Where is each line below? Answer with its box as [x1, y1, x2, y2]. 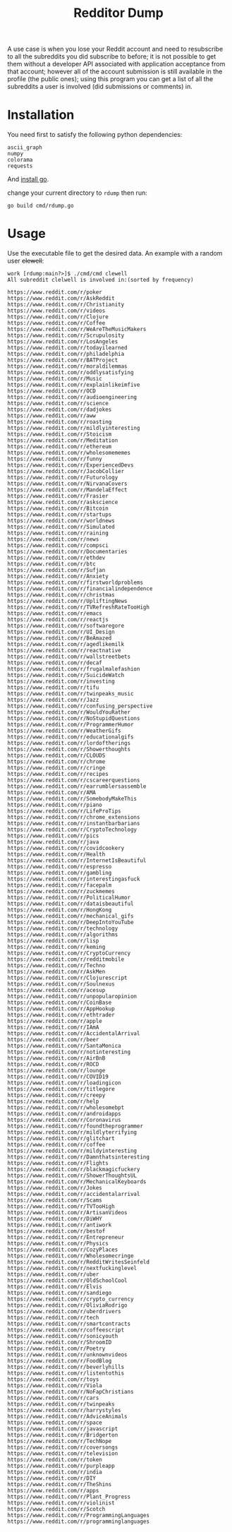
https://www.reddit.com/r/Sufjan [7, 567, 106, 574]
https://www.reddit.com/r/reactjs [7, 616, 109, 623]
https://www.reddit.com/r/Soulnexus [7, 981, 115, 988]
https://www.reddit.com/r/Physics [7, 1240, 109, 1247]
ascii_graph [7, 144, 42, 151]
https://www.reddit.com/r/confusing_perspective [7, 702, 153, 710]
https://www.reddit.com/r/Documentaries [7, 549, 128, 556]
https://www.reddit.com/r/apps [7, 1488, 99, 1495]
